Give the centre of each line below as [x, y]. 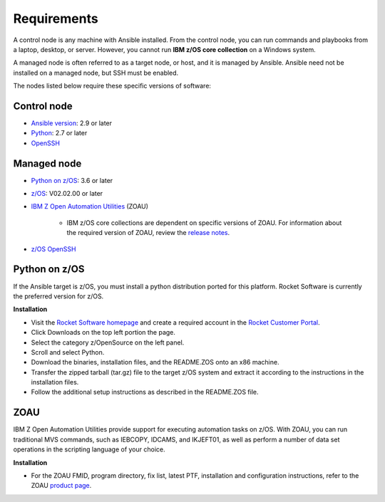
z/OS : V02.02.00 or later [67, 194]
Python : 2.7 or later [59, 133]
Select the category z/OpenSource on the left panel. [108, 342]
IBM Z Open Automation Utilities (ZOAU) [90, 206]
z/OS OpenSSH [53, 249]
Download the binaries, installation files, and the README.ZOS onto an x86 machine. [155, 362]
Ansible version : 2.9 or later [72, 123]
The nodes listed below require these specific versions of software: [112, 86]
